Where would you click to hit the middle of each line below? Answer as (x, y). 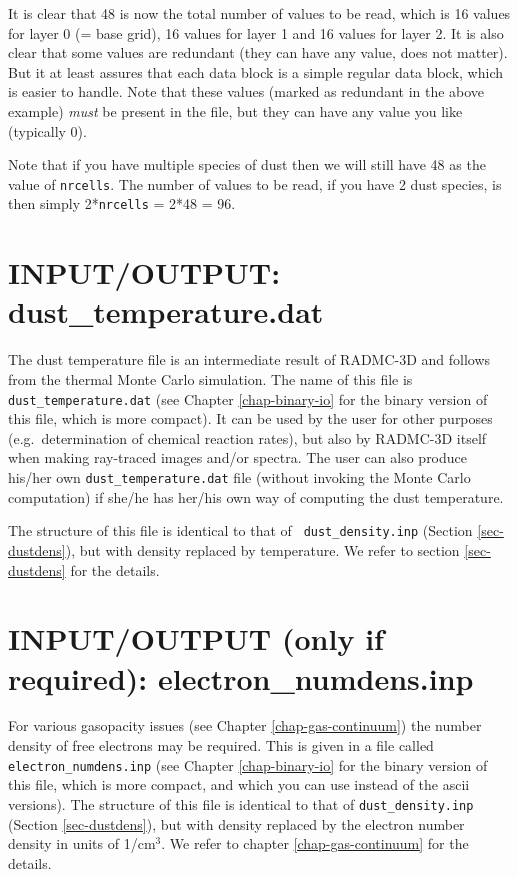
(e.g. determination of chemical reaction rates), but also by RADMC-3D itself (247, 437)
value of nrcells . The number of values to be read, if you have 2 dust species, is (255, 183)
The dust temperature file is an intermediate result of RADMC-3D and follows (249, 359)
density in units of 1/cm (82, 843)
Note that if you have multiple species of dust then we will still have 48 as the (247, 164)
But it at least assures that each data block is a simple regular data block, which (256, 71)
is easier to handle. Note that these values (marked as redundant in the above (246, 91)
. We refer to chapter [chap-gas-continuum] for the (315, 843)
